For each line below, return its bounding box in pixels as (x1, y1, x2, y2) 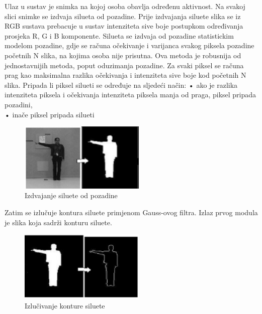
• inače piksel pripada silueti (5, 109, 95, 119)
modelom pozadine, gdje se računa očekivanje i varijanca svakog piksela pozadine (5, 40, 254, 51)
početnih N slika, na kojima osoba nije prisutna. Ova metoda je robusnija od (5, 50, 241, 60)
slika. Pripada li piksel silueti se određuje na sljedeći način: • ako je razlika (5, 79, 238, 90)
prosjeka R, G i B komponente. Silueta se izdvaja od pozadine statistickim (5, 30, 234, 41)
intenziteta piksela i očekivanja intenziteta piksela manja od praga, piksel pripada (5, 89, 256, 100)
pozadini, (5, 99, 33, 109)
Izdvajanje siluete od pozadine (25, 190, 118, 201)
